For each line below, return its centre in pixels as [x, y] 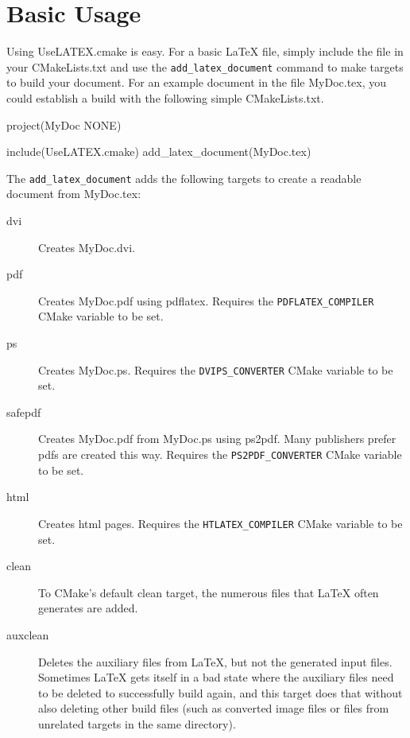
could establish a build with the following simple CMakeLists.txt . [165, 97]
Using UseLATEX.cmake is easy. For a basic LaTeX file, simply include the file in [205, 51]
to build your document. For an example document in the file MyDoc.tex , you [197, 82]
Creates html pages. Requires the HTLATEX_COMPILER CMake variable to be [220, 523]
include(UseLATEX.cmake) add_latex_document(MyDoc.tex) [159, 151]
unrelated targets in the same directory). [137, 723]
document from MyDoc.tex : [74, 194]
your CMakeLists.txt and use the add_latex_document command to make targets [205, 66]
